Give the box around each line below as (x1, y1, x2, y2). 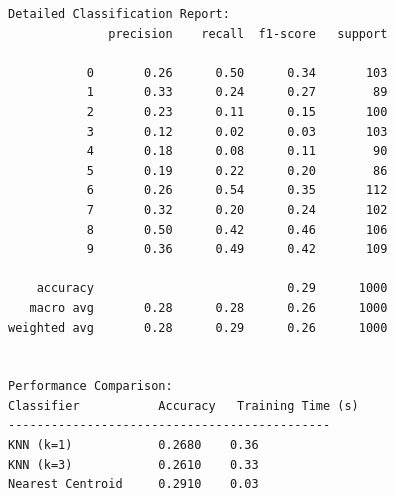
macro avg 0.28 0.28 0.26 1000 (29, 300, 388, 315)
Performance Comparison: (8, 379, 173, 394)
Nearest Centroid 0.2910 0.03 (8, 477, 259, 492)
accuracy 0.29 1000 (36, 281, 388, 296)
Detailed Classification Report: (8, 7, 230, 21)
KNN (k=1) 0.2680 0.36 (8, 438, 259, 453)
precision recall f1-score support (108, 26, 388, 41)
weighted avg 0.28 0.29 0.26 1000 (8, 320, 388, 335)
